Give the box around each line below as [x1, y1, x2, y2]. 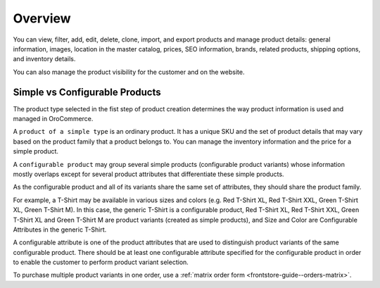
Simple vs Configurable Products [13, 86, 161, 98]
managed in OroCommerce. [13, 115, 94, 123]
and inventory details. [13, 55, 76, 63]
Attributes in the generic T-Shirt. [13, 225, 107, 234]
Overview [13, 11, 71, 26]
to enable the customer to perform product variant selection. [13, 258, 189, 267]
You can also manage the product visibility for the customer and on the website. [13, 68, 245, 76]
